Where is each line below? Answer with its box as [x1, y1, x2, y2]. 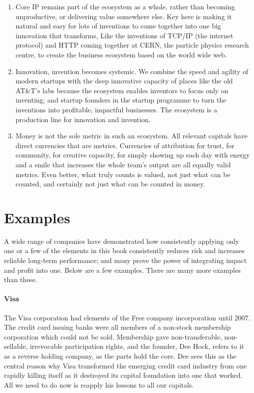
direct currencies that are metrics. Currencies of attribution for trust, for [15, 140, 235, 150]
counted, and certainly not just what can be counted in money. [15, 179, 205, 189]
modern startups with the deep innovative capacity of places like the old [15, 76, 233, 86]
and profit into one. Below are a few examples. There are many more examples [4, 264, 241, 275]
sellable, [4, 341, 28, 351]
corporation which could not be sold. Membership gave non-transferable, [4, 331, 222, 341]
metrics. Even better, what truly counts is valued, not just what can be [15, 169, 230, 179]
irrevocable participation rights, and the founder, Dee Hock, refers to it [29, 341, 244, 351]
